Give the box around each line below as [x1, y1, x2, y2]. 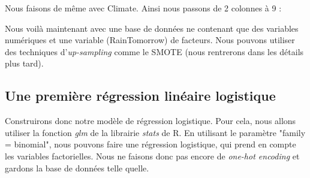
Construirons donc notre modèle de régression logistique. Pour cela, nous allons [5, 114, 296, 127]
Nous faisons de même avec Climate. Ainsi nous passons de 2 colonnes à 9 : [5, 2, 282, 14]
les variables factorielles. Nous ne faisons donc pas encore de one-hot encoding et [5, 149, 300, 162]
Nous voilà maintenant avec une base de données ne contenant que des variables [5, 22, 299, 34]
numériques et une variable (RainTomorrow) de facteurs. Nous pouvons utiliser [5, 34, 295, 46]
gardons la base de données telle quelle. [5, 161, 149, 174]
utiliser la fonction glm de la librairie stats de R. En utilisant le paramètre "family [5, 126, 306, 138]
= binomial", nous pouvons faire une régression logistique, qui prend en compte [5, 138, 296, 150]
